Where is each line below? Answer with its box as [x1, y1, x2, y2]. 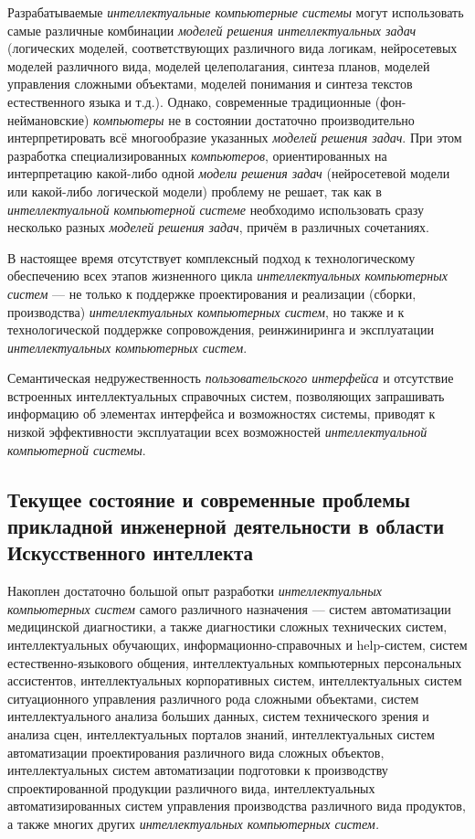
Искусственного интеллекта [7, 538, 254, 567]
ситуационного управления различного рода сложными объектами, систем [7, 688, 419, 707]
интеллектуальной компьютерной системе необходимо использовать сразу [7, 199, 425, 218]
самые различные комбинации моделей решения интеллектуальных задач [7, 20, 417, 39]
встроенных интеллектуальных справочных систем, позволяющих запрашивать [7, 386, 445, 405]
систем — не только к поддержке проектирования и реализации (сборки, [7, 283, 417, 303]
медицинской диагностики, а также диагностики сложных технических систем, [7, 617, 448, 636]
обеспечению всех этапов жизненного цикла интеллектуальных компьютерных [7, 266, 449, 285]
